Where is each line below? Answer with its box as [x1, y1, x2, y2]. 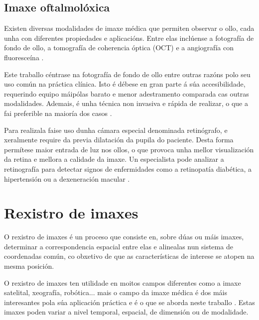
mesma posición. [4, 261, 54, 271]
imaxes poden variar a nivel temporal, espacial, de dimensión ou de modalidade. [4, 307, 249, 317]
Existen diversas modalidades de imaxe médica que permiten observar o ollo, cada [4, 23, 255, 33]
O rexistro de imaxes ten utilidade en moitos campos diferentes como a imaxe [4, 277, 241, 288]
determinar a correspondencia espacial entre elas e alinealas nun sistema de [4, 241, 233, 251]
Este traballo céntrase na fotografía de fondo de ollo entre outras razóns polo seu [4, 69, 251, 79]
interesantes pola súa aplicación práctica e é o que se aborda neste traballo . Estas [4, 297, 255, 307]
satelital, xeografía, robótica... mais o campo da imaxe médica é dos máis [4, 287, 227, 298]
